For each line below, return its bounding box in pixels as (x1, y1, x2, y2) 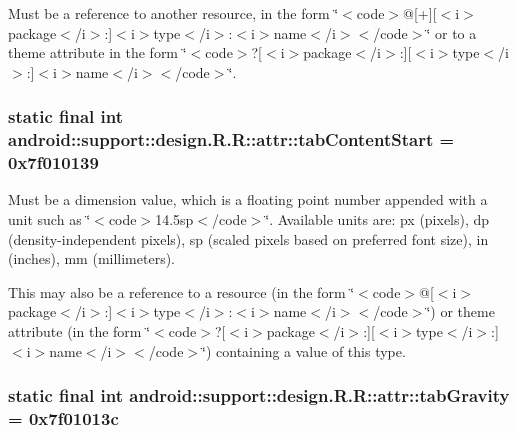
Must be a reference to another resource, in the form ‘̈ (8, 3, 339, 23)
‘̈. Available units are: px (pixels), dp (265, 209, 490, 230)
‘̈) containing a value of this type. (202, 340, 406, 361)
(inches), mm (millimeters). (8, 248, 176, 269)
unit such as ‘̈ (8, 209, 91, 230)
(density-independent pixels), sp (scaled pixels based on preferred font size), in (8, 228, 489, 249)
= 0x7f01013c (8, 406, 119, 431)
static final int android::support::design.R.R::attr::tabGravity (8, 383, 510, 408)
